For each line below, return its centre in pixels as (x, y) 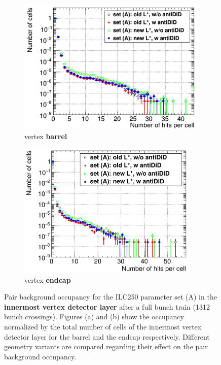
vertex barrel (46, 136)
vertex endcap (48, 279)
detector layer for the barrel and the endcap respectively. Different (107, 336)
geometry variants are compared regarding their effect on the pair (106, 346)
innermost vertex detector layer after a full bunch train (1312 (107, 306)
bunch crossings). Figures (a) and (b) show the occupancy (94, 317)
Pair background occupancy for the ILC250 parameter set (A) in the (110, 297)
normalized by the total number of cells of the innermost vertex (103, 327)
